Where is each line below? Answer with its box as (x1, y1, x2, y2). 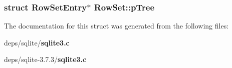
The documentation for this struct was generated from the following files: (4, 20, 229, 31)
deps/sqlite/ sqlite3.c (4, 37, 70, 47)
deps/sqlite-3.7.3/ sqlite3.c (4, 54, 87, 64)
